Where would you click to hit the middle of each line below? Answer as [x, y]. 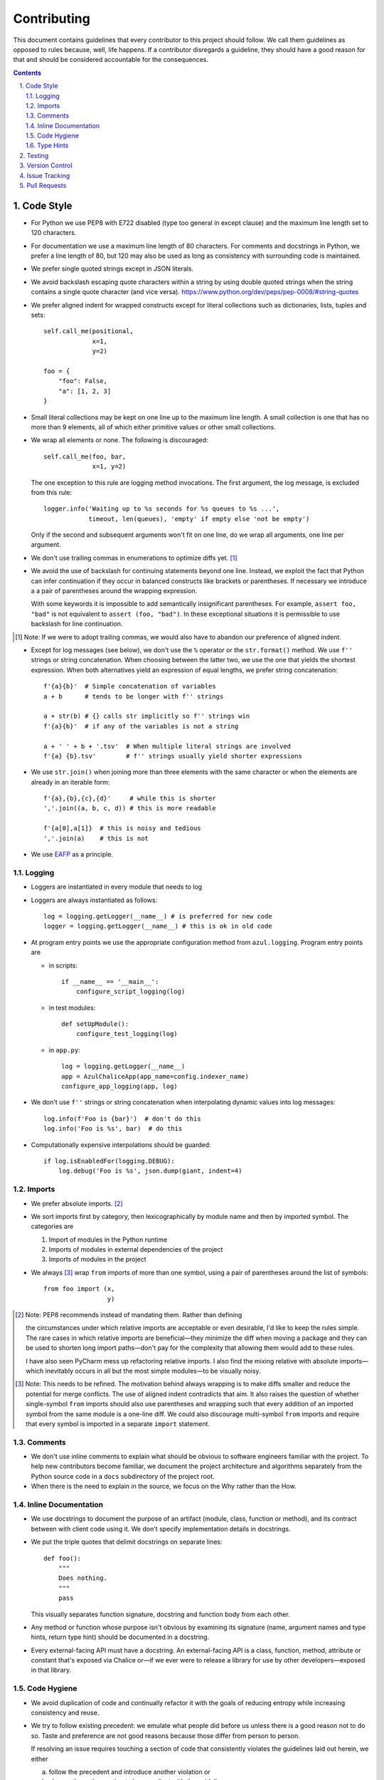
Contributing [52, 19]
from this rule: [52, 492]
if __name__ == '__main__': [110, 981]
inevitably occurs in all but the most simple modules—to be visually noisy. [153, 1371]
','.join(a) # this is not [96, 838]
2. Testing [34, 155]
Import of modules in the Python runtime [108, 1240]
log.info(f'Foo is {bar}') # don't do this [123, 1119]
